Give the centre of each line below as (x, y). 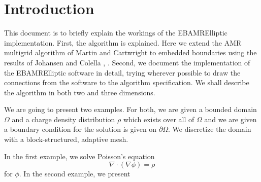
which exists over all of (159, 119)
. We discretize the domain (210, 129)
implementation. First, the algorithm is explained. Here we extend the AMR (123, 42)
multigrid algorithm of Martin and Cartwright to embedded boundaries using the (130, 52)
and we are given (231, 119)
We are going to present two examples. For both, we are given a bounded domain (130, 109)
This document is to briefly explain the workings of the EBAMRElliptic (116, 33)
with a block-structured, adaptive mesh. (66, 139)
